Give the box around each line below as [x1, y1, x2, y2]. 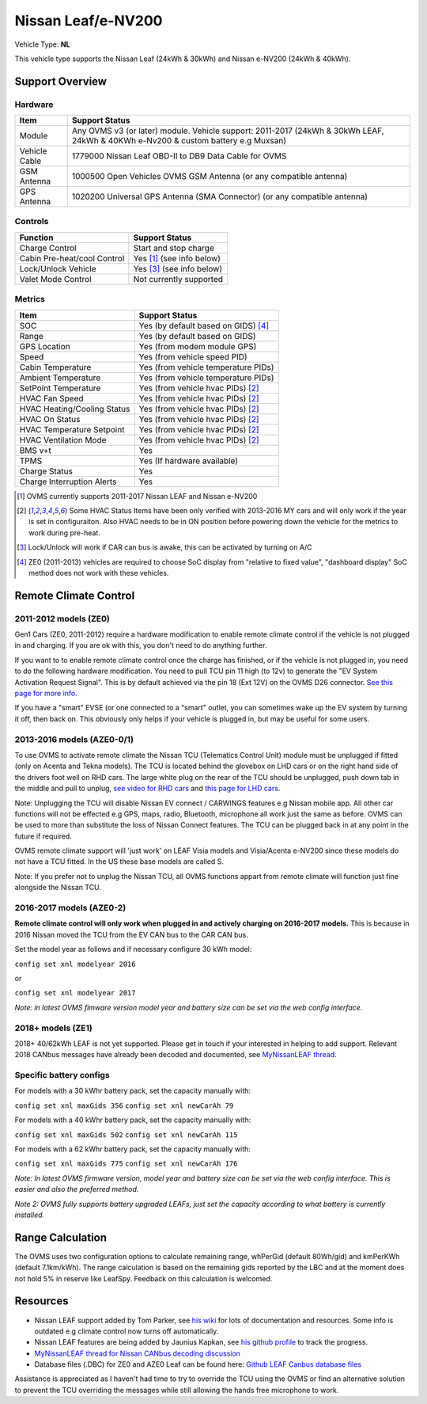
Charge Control [19, 242, 77, 253]
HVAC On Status [19, 413, 81, 424]
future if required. [14, 831, 73, 841]
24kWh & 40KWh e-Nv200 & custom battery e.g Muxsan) [71, 135, 286, 146]
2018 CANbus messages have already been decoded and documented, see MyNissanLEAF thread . [14, 1050, 337, 1060]
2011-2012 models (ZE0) [14, 613, 110, 624]
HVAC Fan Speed [19, 393, 84, 404]
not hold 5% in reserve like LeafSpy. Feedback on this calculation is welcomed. [14, 1273, 273, 1283]
